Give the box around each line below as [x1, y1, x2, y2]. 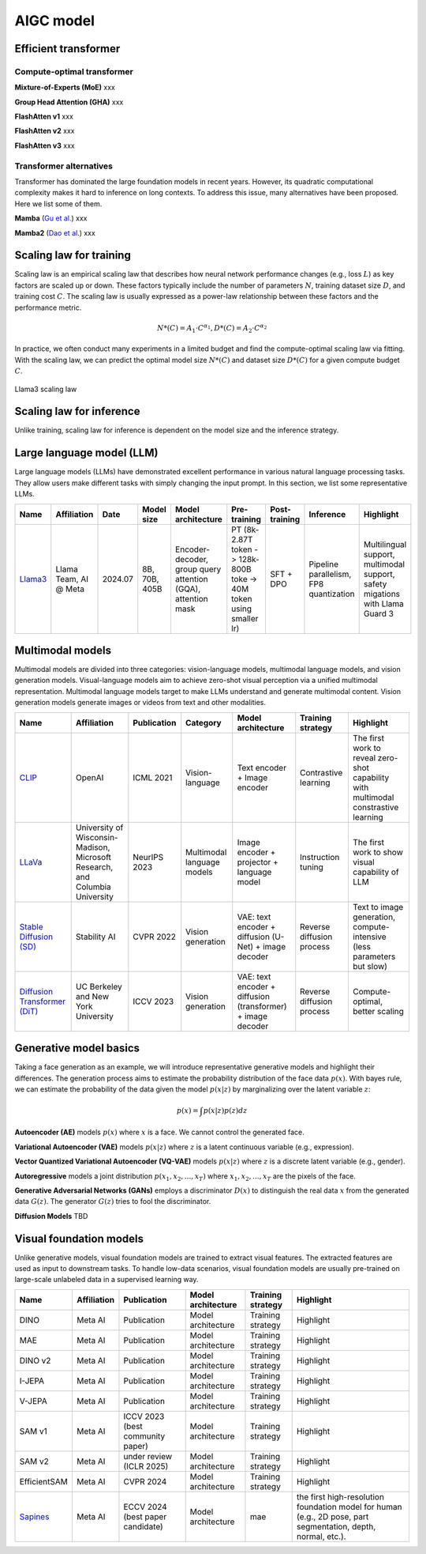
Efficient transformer [14, 42, 121, 55]
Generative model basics [14, 1042, 140, 1055]
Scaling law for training [14, 249, 132, 262]
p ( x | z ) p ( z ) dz [203, 1106, 248, 1115]
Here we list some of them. [14, 198, 103, 209]
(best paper [123, 1511, 167, 1522]
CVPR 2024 [123, 1476, 167, 1487]
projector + [237, 856, 279, 867]
